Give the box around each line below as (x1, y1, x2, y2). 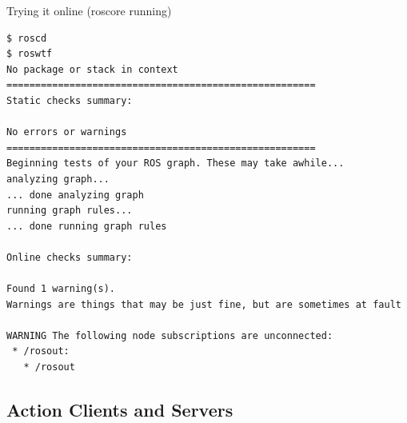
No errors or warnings (6, 126, 127, 138)
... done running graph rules (6, 220, 167, 232)
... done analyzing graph (6, 189, 144, 201)
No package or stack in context (6, 63, 178, 75)
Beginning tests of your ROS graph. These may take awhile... (6, 158, 345, 170)
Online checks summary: (6, 251, 133, 263)
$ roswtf (6, 48, 53, 60)
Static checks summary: (6, 94, 133, 106)
